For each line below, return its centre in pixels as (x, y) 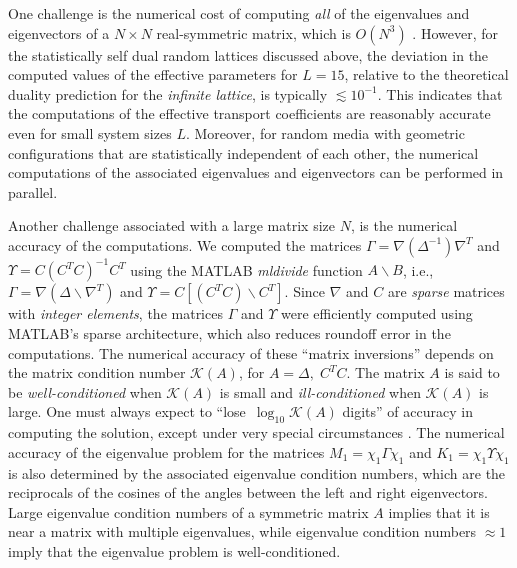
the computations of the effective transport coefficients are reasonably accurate (249, 113)
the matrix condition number (97, 372)
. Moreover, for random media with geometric (325, 132)
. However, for (455, 32)
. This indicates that (440, 93)
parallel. (33, 191)
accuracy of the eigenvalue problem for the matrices (166, 451)
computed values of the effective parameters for (153, 74)
